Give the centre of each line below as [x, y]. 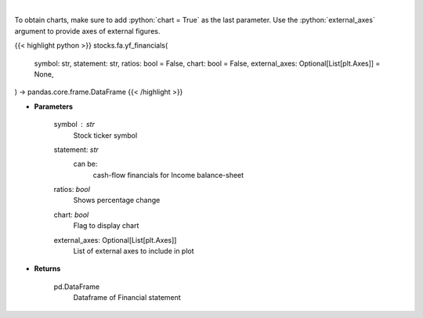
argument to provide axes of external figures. [87, 31]
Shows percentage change [117, 201]
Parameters [54, 107]
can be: [85, 164]
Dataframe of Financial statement [127, 298]
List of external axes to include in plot [134, 251]
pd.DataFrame [77, 287]
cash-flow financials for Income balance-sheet [168, 175]
